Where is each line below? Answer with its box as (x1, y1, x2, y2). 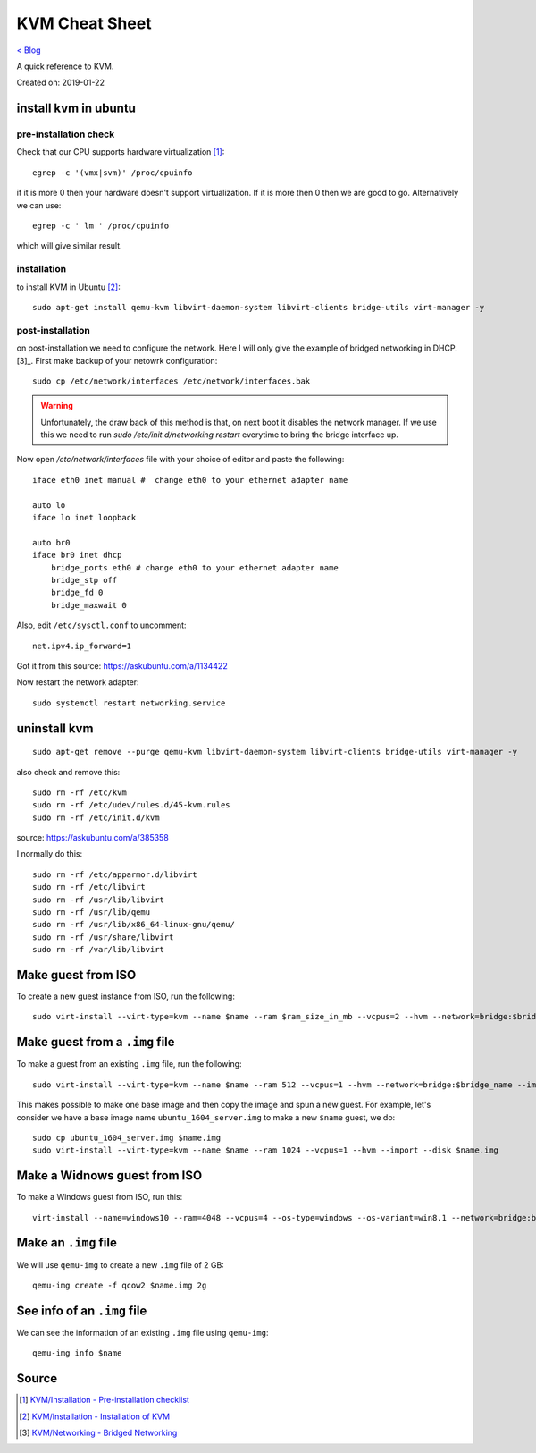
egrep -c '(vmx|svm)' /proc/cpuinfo (32, 167, 193, 178)
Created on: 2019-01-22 (16, 77, 105, 89)
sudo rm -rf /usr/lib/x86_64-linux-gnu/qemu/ (32, 919, 236, 930)
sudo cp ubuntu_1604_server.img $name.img (32, 1132, 222, 1143)
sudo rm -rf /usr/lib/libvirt (32, 894, 165, 905)
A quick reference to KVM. (16, 61, 114, 72)
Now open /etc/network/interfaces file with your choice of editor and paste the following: (16, 454, 345, 465)
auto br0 (32, 537, 71, 547)
